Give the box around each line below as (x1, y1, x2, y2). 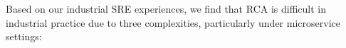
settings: (6, 29, 42, 44)
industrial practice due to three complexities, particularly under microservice (6, 15, 340, 30)
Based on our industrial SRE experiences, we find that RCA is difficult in (6, 1, 326, 16)
